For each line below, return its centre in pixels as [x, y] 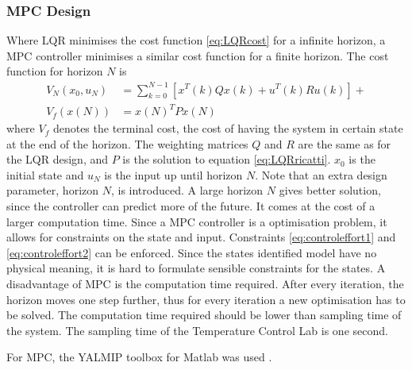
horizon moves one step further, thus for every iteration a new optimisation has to [206, 299]
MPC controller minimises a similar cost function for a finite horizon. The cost [198, 55]
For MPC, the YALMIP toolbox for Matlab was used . [139, 357]
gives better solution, [330, 190]
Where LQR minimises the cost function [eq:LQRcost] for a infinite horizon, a [196, 40]
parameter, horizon [53, 190]
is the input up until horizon [173, 174]
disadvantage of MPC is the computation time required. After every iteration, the [205, 283]
